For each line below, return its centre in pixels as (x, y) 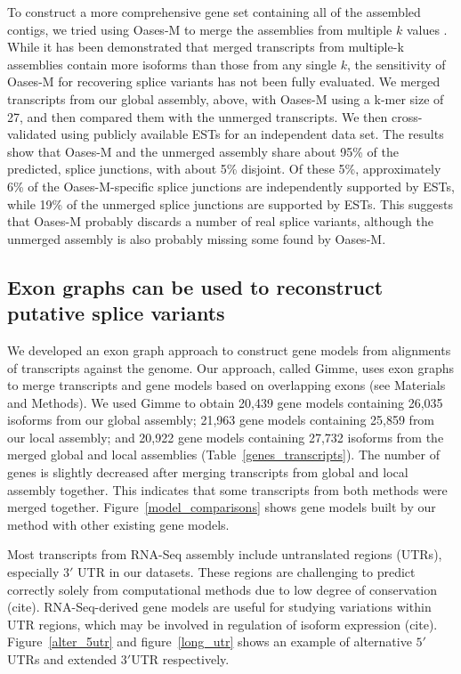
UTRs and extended (62, 659)
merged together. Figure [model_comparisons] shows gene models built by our (222, 507)
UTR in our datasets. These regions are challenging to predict (247, 572)
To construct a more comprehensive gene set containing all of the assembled (214, 12)
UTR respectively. (180, 659)
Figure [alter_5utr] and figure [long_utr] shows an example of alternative (210, 642)
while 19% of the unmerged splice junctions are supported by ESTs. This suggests (230, 203)
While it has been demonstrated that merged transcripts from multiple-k (206, 47)
